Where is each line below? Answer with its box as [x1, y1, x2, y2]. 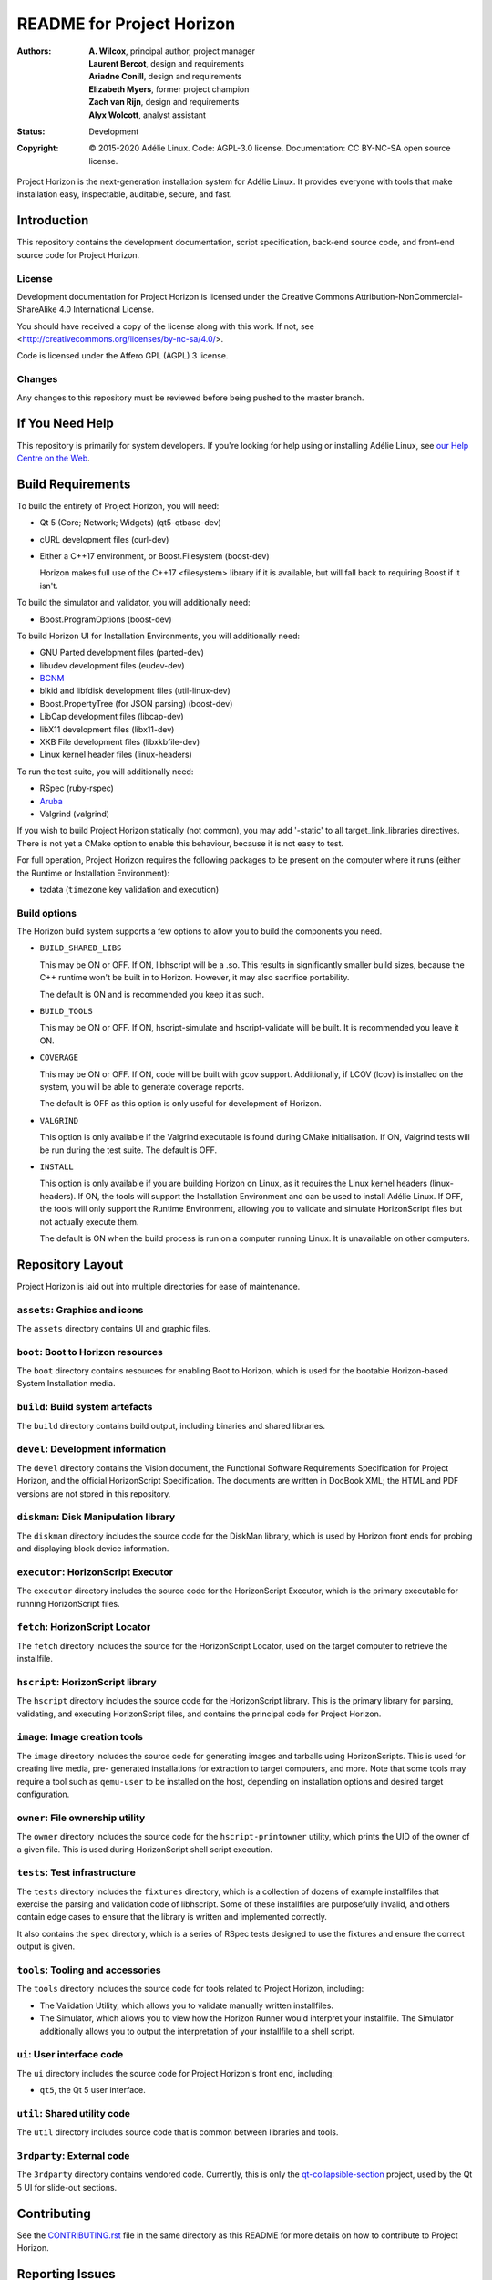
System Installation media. [16, 1378, 116, 1389]
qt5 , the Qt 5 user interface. [39, 2085, 146, 2096]
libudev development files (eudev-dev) [39, 659, 186, 670]
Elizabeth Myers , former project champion [88, 83, 250, 95]
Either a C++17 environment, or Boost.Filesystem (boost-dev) [39, 550, 270, 561]
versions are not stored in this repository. [16, 1487, 171, 1499]
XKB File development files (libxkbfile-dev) [39, 737, 200, 748]
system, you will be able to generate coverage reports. [39, 1082, 245, 1092]
